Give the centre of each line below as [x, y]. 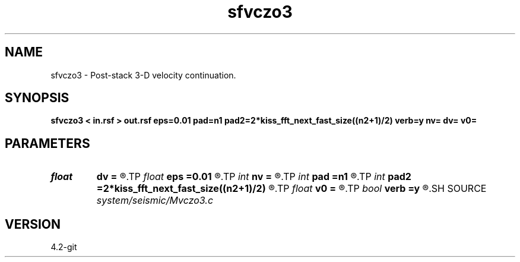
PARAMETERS [47, 143]
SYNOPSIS [37, 98]
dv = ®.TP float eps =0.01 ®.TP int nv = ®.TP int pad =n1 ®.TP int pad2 [254, 177]
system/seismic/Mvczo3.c [155, 201]
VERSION [33, 224]
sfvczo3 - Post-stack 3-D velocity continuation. [143, 75]
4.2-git [64, 247]
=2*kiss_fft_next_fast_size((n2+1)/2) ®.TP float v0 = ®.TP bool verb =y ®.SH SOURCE [291, 189]
